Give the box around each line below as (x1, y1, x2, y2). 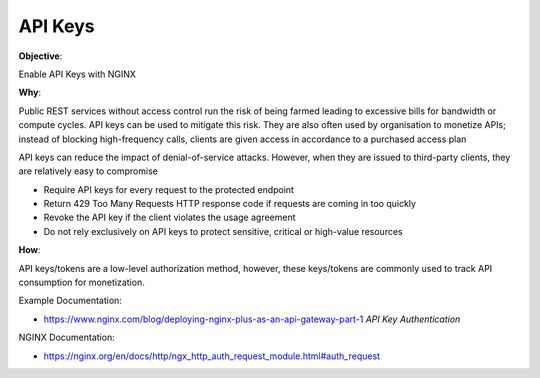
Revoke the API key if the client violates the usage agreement (43, 211, 296, 224)
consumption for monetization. (18, 276, 145, 289)
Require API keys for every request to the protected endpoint (43, 183, 295, 195)
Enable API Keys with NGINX (18, 68, 137, 80)
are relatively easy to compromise (18, 165, 159, 177)
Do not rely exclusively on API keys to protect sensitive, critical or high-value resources (43, 225, 404, 237)
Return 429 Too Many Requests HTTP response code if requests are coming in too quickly (43, 198, 417, 210)
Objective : (18, 50, 63, 62)
